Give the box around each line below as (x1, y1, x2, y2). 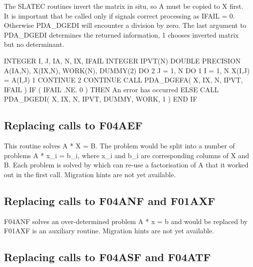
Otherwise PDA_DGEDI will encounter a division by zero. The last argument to (4, 20, 247, 30)
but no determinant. (4, 39, 64, 49)
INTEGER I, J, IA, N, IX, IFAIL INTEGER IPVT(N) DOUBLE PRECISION (4, 55, 241, 65)
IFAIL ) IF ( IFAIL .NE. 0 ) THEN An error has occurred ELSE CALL (4, 84, 219, 94)
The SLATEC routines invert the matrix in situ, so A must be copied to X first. (4, 1, 244, 11)
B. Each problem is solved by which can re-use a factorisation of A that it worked (4, 160, 249, 170)
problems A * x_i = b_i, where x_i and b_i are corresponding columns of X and (4, 150, 250, 160)
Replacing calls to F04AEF (4, 118, 143, 133)
